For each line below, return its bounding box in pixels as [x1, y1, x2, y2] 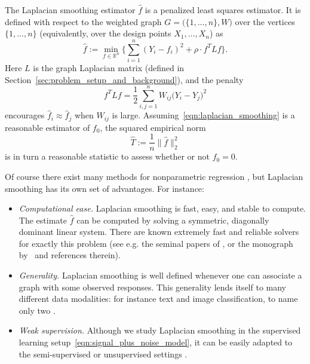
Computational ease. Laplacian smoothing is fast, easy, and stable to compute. [19, 202, 306, 215]
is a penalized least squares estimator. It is [145, 4, 301, 16]
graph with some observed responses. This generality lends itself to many [19, 280, 286, 293]
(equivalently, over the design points [39, 27, 171, 39]
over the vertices [235, 15, 295, 27]
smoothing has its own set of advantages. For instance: [5, 182, 204, 194]
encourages [5, 109, 45, 121]
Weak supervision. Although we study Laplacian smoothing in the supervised [19, 324, 301, 337]
